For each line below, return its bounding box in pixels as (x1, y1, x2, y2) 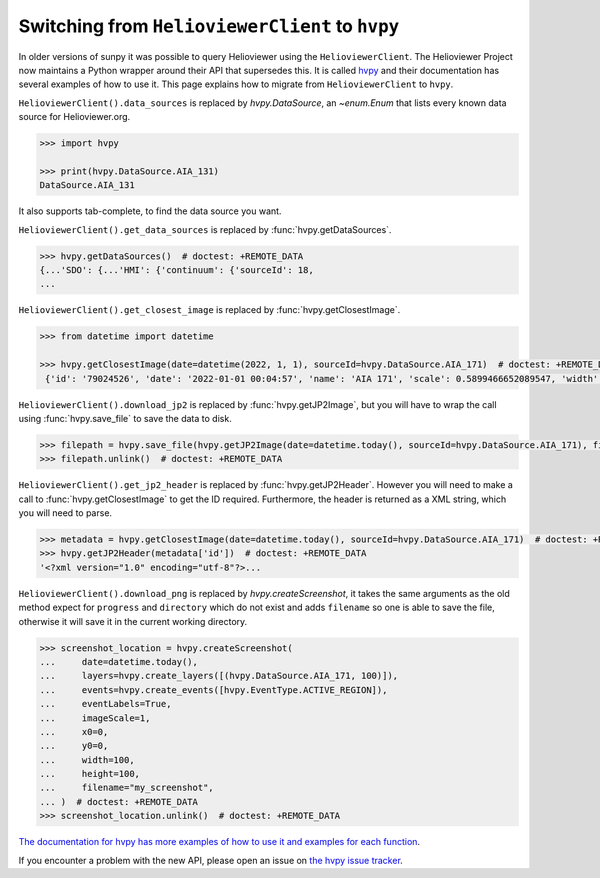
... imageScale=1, (39, 712, 151, 724)
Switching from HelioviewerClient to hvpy (18, 15, 400, 37)
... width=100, (39, 754, 135, 765)
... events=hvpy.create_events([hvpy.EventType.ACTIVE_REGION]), (39, 684, 388, 695)
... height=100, (39, 768, 140, 780)
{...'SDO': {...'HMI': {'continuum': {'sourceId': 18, (39, 265, 314, 276)
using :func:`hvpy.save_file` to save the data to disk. (18, 412, 232, 424)
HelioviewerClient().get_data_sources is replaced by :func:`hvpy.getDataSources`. (18, 223, 392, 235)
